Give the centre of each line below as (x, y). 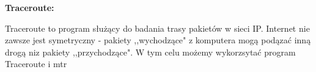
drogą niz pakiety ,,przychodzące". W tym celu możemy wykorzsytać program (150, 52)
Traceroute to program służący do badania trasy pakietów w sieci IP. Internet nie (157, 28)
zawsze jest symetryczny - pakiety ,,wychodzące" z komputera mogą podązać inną (158, 40)
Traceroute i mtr (36, 64)
